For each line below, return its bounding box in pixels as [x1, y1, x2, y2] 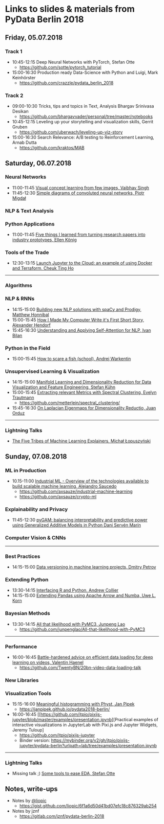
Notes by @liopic [12, 798, 47, 803]
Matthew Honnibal [12, 312, 49, 318]
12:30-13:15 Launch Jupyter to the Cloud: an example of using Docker [12, 260, 153, 266]
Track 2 [5, 92, 23, 99]
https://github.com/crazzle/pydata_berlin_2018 [19, 80, 114, 86]
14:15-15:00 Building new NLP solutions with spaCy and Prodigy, [12, 306, 142, 312]
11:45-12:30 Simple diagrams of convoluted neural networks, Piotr [12, 190, 145, 196]
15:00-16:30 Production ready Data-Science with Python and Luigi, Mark [12, 69, 158, 75]
